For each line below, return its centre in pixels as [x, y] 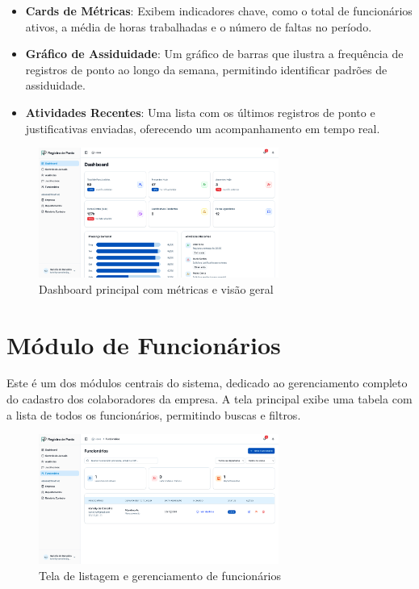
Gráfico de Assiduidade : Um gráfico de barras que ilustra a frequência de [214, 54]
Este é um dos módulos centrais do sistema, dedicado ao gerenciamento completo [207, 383]
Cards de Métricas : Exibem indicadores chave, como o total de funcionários [219, 10]
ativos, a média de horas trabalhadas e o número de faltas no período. [199, 26]
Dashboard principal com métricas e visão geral [156, 288]
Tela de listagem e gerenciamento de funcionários [160, 575]
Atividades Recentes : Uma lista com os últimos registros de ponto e [200, 112]
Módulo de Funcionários [144, 344]
